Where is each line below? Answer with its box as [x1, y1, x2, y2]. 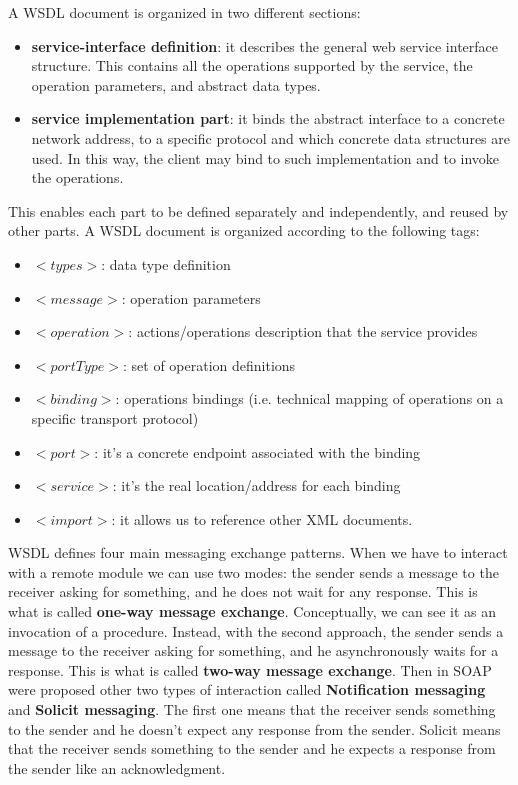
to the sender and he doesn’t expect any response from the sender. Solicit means [8, 718, 501, 739]
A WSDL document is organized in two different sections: [8, 2, 361, 22]
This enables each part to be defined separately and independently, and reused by [8, 200, 509, 221]
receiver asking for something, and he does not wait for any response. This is [8, 581, 478, 602]
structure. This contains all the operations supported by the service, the [31, 55, 473, 76]
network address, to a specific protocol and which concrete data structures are [31, 127, 510, 148]
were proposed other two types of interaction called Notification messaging [8, 679, 486, 700]
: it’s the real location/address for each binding [112, 475, 401, 496]
